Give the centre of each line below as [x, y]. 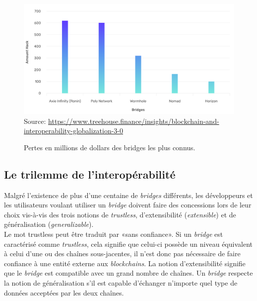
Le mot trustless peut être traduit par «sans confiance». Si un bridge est [114, 234]
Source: [35, 121]
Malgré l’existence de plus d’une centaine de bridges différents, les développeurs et [128, 195]
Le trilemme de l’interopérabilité [90, 174]
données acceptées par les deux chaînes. [64, 292]
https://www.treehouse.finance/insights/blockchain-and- [134, 121]
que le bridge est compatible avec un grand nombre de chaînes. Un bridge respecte [128, 273]
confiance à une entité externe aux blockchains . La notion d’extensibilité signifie [125, 263]
